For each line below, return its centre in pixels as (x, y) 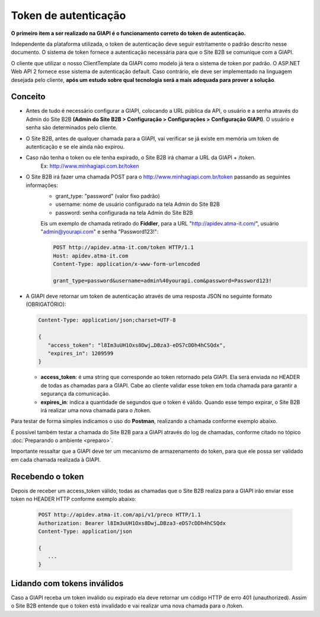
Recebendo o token (47, 477)
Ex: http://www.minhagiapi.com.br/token (90, 166)
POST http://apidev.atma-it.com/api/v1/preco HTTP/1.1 (119, 515)
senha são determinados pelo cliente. (72, 128)
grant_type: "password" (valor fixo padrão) (108, 196)
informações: (42, 185)
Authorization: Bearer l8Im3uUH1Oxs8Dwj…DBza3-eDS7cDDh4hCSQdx (132, 523)
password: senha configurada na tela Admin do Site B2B (124, 212)
